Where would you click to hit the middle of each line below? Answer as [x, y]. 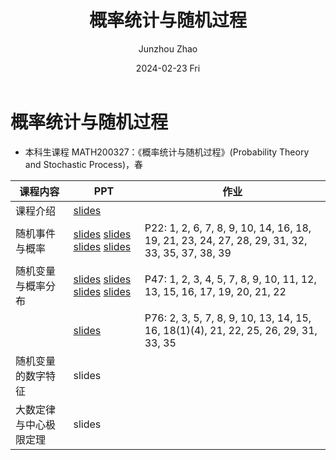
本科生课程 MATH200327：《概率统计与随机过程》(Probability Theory [167, 152]
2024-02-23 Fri [168, 68]
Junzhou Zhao [168, 48]
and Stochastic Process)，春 [84, 164]
